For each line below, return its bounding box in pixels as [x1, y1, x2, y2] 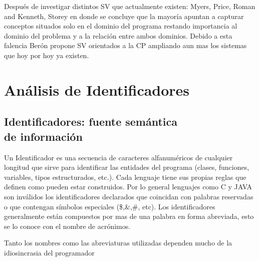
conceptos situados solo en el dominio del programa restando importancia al [4, 21, 237, 31]
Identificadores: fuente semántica [4, 114, 178, 129]
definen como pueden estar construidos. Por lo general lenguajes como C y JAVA [4, 181, 252, 192]
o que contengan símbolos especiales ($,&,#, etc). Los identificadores [4, 201, 215, 211]
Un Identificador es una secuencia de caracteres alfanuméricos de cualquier [4, 152, 233, 162]
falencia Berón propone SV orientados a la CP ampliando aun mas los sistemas [4, 40, 247, 51]
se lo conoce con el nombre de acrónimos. [4, 220, 131, 231]
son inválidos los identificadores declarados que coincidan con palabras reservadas [4, 191, 253, 201]
